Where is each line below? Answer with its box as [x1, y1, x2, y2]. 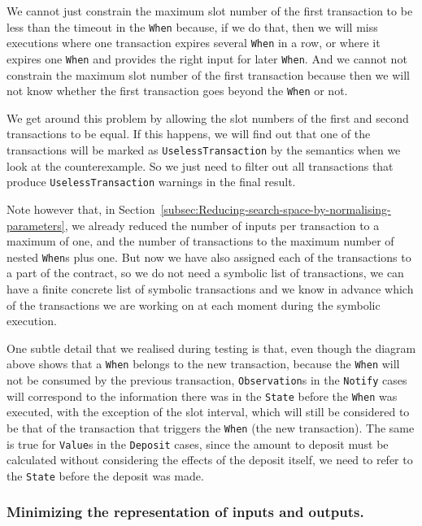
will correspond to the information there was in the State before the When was [7, 387, 398, 404]
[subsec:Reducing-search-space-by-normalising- [160, 200, 391, 217]
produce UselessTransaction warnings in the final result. [7, 173, 296, 190]
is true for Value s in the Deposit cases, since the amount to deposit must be [7, 435, 389, 452]
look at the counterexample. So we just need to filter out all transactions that [7, 157, 394, 174]
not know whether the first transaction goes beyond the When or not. [7, 82, 348, 99]
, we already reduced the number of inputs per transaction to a [64, 216, 380, 233]
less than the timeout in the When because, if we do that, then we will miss [7, 18, 378, 35]
